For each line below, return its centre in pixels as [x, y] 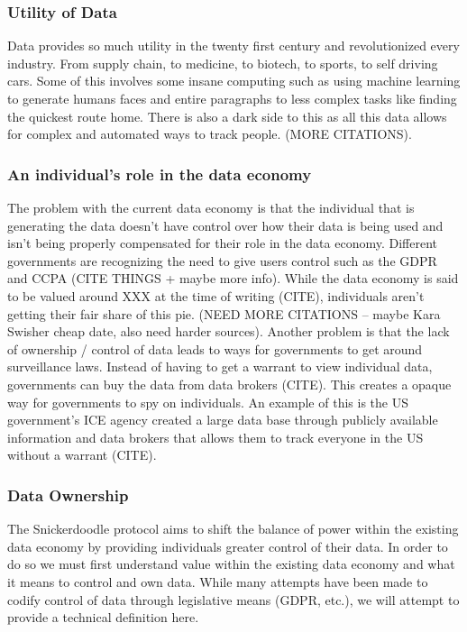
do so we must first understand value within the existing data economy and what [231, 564]
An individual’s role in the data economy [160, 174]
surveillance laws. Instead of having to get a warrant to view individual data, [220, 366]
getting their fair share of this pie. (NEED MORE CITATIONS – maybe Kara [224, 313]
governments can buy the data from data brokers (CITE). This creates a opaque [229, 384]
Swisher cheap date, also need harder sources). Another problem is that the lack [229, 331]
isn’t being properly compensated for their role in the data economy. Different [222, 243]
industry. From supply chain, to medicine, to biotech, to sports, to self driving [223, 63]
